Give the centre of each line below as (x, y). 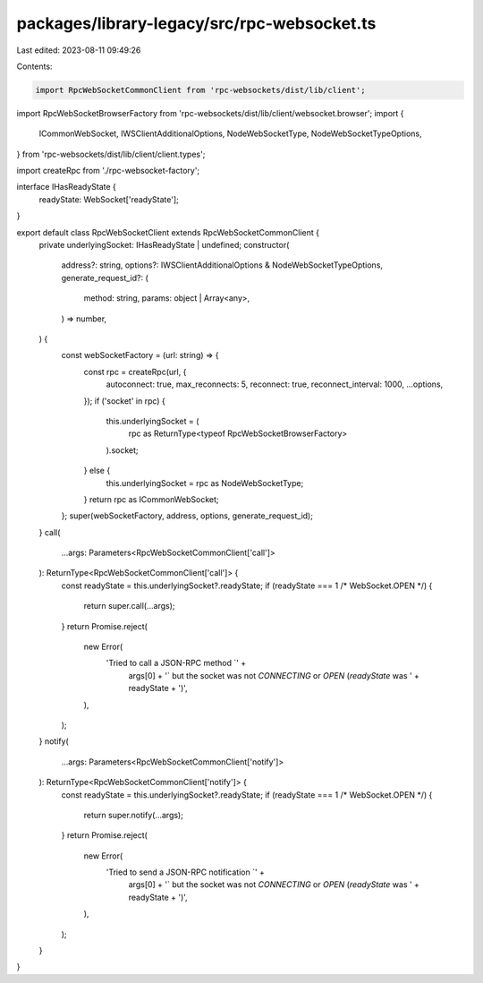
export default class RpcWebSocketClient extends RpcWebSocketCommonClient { (168, 232)
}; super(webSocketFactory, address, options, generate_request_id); (187, 516)
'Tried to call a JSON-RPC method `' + (176, 663)
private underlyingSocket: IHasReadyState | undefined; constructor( (164, 245)
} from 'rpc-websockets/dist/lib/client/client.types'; (111, 154)
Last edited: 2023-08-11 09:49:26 (79, 50)
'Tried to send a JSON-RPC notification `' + (186, 872)
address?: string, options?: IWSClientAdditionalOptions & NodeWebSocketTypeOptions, (222, 265)
